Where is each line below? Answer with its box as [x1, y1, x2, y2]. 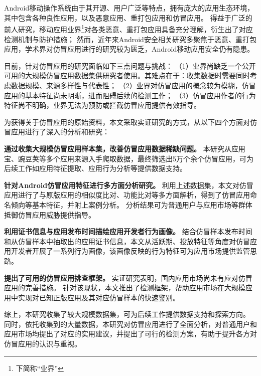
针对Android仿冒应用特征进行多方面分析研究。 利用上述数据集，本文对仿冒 [4, 179, 253, 190]
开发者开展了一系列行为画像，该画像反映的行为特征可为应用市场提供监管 [11, 246, 250, 256]
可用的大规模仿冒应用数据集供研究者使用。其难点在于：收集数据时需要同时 [4, 70, 250, 81]
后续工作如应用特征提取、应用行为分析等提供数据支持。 [4, 163, 187, 173]
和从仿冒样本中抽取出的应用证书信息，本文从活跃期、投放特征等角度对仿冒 [4, 236, 250, 246]
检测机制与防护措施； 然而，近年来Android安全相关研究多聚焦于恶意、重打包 [4, 34, 256, 44]
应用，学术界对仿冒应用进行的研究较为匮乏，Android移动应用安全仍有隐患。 [4, 44, 254, 54]
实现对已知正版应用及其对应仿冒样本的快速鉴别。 [18, 292, 180, 302]
